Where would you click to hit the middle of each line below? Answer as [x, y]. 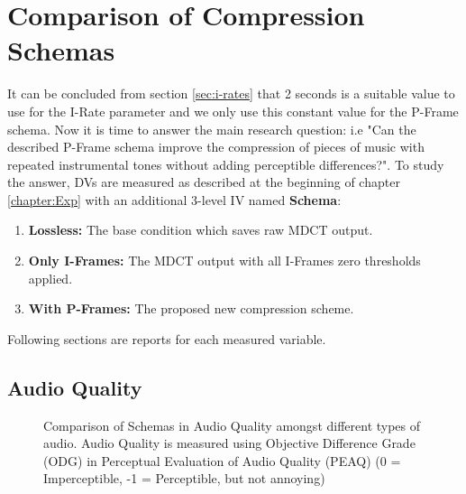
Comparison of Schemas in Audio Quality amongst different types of [232, 425]
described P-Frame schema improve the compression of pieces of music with [216, 147]
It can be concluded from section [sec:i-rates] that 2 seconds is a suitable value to [231, 93]
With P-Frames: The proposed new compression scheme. [191, 308]
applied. [50, 278]
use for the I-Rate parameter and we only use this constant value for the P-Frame [233, 111]
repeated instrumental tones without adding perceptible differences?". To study [226, 164]
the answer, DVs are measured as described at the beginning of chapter [204, 182]
